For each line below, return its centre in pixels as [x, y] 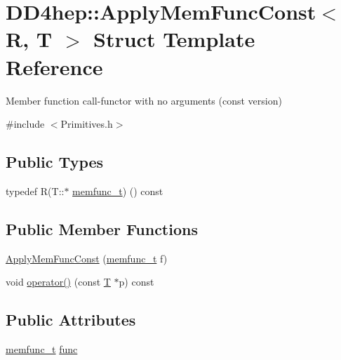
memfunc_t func [42, 349]
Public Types [55, 162]
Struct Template [174, 39]
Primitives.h [87, 124]
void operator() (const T [58, 282]
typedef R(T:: [35, 191]
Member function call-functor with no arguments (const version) [144, 100]
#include [25, 124]
